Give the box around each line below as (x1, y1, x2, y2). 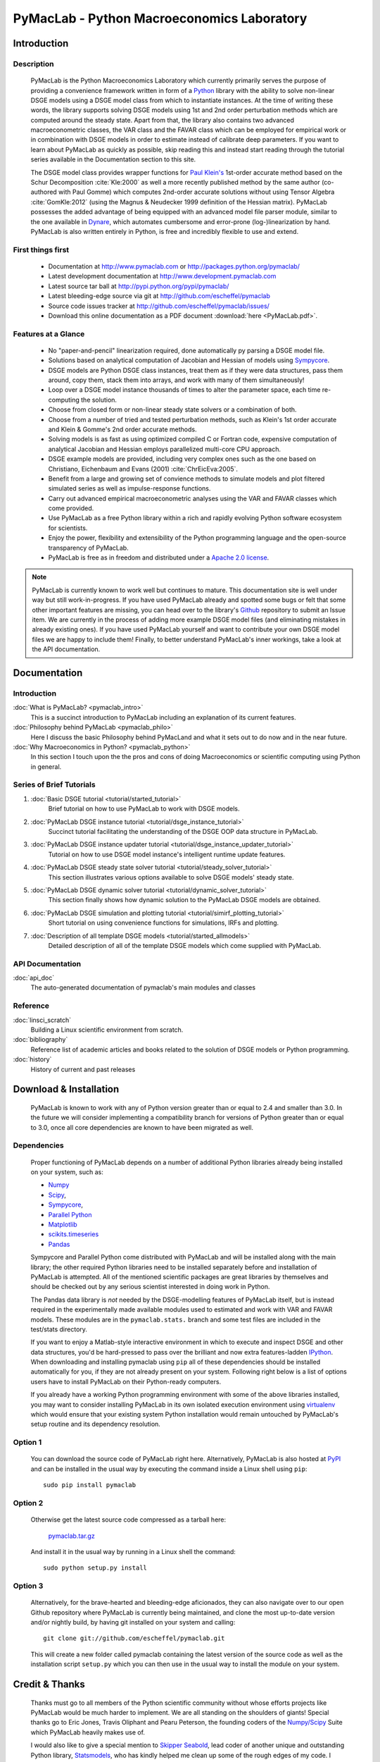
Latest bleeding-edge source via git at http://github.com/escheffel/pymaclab (48, 292, 271, 300)
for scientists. (48, 524, 88, 532)
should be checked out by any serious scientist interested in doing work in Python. (30, 1283, 270, 1291)
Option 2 (13, 1498, 44, 1508)
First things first (13, 245, 70, 254)
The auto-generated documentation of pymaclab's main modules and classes (30, 983, 256, 992)
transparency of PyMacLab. (48, 543, 129, 552)
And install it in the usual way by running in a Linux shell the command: (30, 1547, 236, 1555)
